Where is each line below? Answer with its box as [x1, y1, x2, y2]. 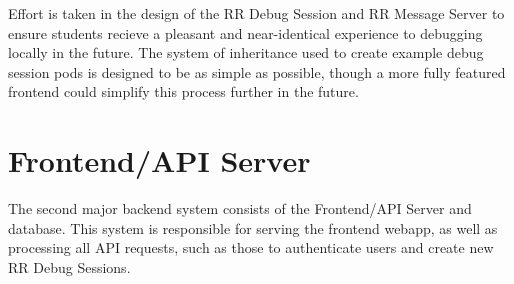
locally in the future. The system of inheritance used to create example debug [8, 42, 484, 63]
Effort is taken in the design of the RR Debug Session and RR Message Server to [8, 3, 505, 23]
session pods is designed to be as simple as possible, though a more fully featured [8, 61, 506, 82]
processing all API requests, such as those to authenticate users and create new [8, 237, 494, 258]
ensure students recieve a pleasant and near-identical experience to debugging [8, 22, 483, 43]
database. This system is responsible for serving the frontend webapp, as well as [8, 217, 498, 238]
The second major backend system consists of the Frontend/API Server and [8, 198, 472, 219]
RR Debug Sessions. [8, 256, 131, 277]
